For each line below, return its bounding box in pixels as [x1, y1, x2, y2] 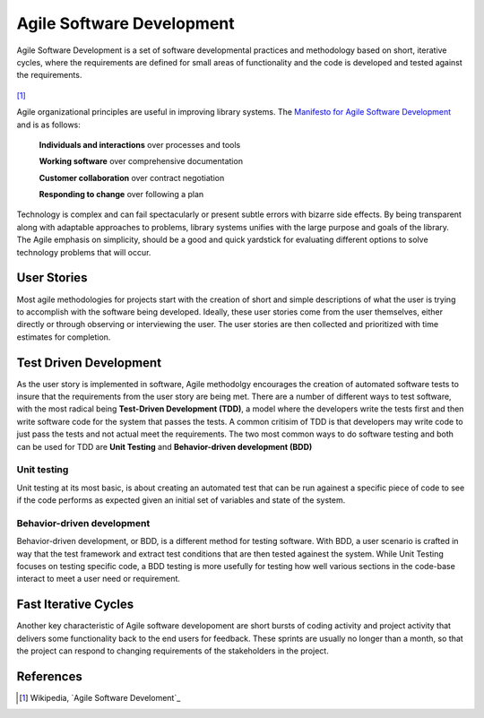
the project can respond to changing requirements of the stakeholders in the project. [16, 645, 329, 656]
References [16, 669, 82, 684]
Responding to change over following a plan [39, 189, 204, 200]
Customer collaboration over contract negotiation [39, 172, 225, 183]
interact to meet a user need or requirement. [16, 574, 181, 584]
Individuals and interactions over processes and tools [39, 139, 241, 150]
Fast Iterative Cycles [16, 597, 134, 612]
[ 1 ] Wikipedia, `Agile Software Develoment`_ [19, 693, 181, 703]
